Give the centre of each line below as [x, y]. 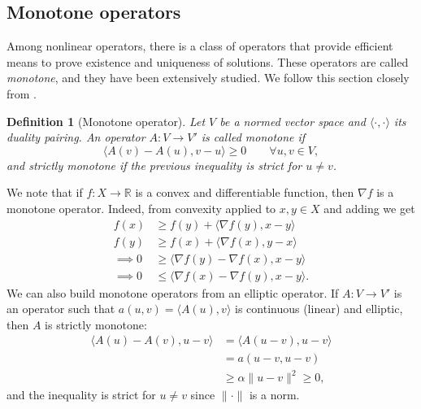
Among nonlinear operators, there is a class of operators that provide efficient [200, 46]
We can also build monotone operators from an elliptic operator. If [173, 292]
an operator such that [61, 309]
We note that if [45, 192]
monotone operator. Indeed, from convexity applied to [141, 208]
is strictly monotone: [96, 324]
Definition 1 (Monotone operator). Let [106, 121]
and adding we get [369, 208]
